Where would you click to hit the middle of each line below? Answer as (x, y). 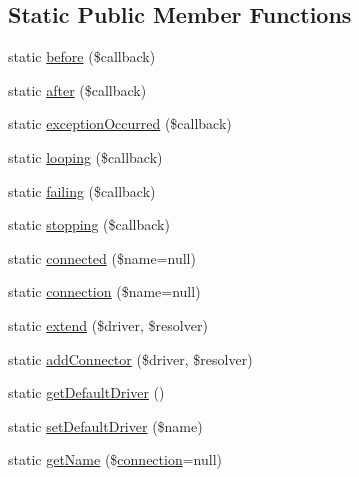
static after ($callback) (77, 89)
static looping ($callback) (85, 156)
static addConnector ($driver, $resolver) (130, 358)
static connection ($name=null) (104, 291)
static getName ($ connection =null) (115, 459)
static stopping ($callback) (89, 224)
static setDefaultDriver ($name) (105, 425)
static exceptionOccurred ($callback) (120, 123)
